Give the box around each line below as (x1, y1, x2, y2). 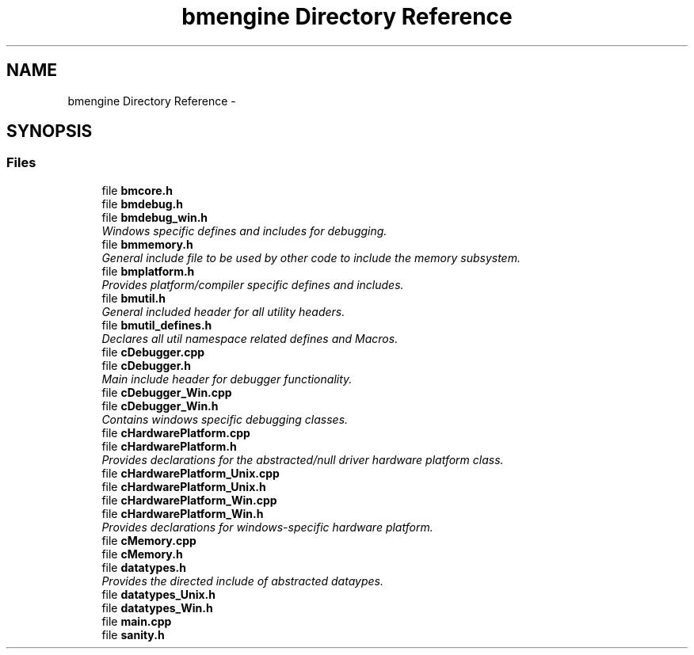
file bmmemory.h (101, 237, 193, 251)
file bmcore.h (101, 183, 173, 197)
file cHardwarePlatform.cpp (101, 425, 250, 440)
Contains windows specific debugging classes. (101, 412, 349, 426)
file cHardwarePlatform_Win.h (101, 506, 264, 520)
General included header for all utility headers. (101, 304, 345, 318)
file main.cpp (101, 614, 172, 628)
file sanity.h (101, 627, 165, 642)
